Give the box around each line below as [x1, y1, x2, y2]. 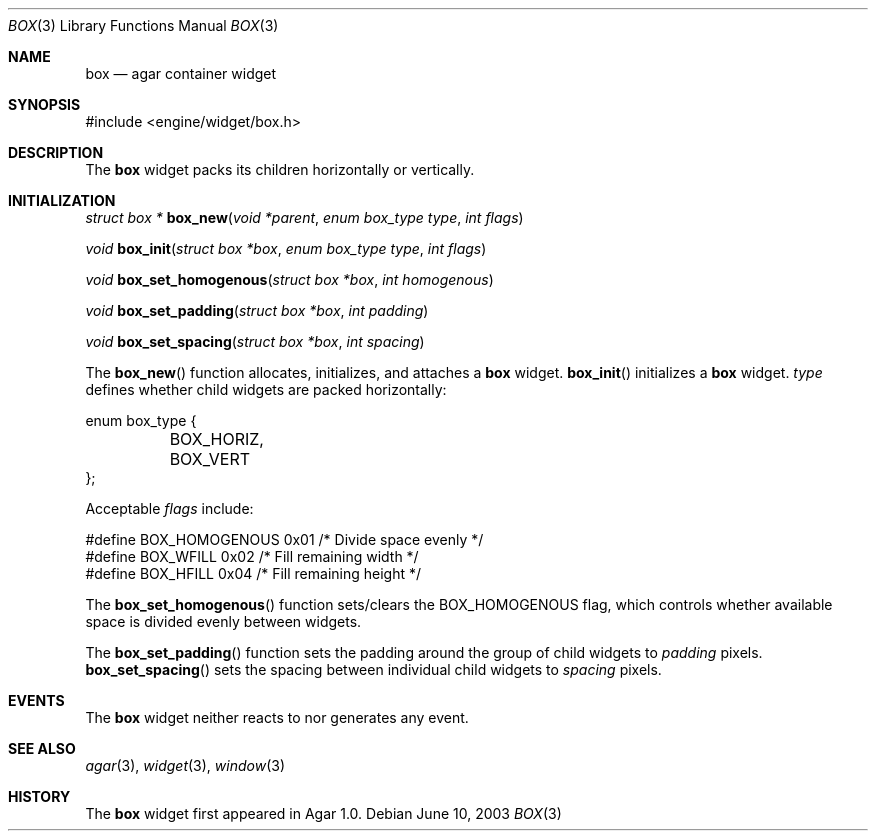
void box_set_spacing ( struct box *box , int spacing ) [85, 333, 425, 350]
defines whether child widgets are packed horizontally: [85, 381, 447, 398]
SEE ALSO [8, 740, 76, 757]
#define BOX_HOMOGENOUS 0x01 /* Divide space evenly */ [85, 531, 484, 548]
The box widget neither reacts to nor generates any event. [85, 709, 469, 726]
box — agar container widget [85, 65, 277, 82]
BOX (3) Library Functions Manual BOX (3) [8, 17, 279, 34]
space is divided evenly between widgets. [85, 613, 362, 630]
